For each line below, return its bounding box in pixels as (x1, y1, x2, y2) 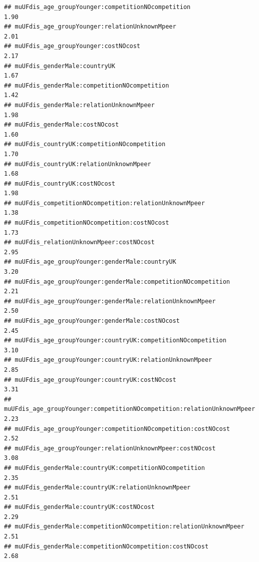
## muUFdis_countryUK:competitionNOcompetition (4, 141, 166, 148)
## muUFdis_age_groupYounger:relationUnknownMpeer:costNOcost (4, 444, 216, 452)
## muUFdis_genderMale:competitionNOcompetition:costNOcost (4, 542, 209, 550)
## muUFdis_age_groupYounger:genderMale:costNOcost (4, 317, 180, 324)
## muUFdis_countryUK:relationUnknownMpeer (4, 160, 151, 168)
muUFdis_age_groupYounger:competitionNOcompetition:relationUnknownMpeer (4, 405, 255, 413)
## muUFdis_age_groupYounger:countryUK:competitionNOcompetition (4, 337, 226, 344)
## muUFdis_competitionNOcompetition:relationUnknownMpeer (4, 199, 205, 207)
